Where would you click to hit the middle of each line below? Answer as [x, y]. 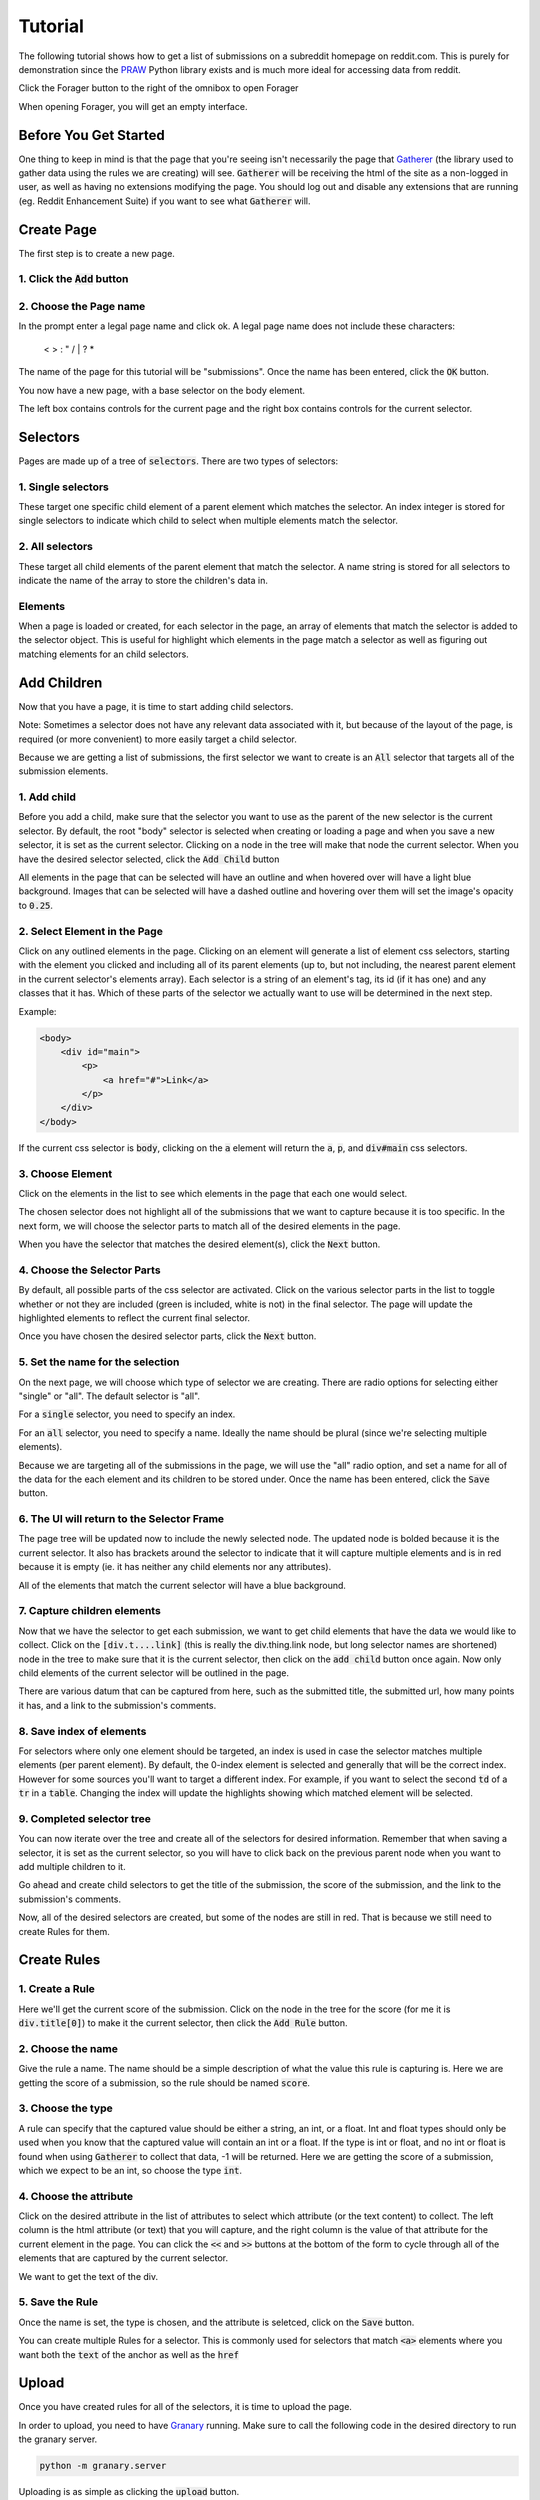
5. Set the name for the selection [99, 1362]
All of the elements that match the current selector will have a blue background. [182, 1585]
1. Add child [47, 797]
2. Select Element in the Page [91, 931]
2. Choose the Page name [82, 307]
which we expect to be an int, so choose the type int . [130, 2170]
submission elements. [63, 771]
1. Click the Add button [73, 279]
